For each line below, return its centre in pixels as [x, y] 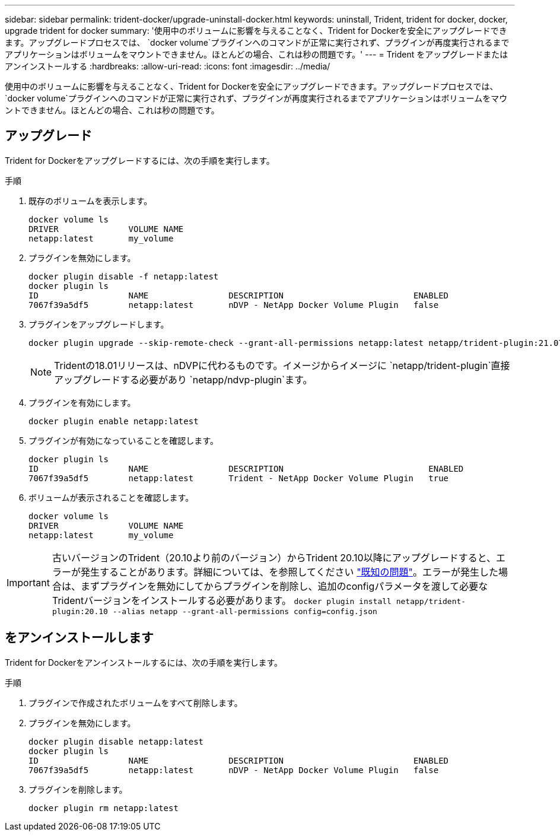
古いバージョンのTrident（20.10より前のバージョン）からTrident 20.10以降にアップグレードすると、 [274, 557]
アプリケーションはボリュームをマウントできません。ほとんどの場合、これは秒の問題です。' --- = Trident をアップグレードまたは [257, 54]
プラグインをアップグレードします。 [99, 324]
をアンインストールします [79, 638]
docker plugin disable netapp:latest [116, 741]
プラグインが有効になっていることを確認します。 [123, 440]
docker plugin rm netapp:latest [104, 808]
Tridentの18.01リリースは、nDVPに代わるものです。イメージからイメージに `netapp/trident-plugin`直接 [282, 365]
